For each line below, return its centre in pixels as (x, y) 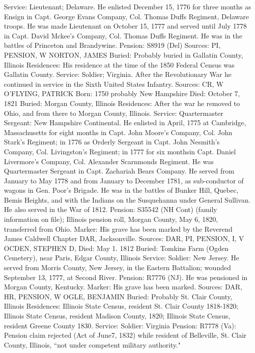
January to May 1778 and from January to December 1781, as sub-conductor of (124, 180)
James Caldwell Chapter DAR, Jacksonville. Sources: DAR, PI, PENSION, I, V (124, 238)
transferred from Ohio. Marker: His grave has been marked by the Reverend (118, 229)
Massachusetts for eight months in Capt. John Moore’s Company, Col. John (118, 132)
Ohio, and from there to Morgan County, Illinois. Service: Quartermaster (114, 113)
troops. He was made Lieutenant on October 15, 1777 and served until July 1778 (126, 26)
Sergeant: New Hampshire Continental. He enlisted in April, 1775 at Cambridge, (125, 123)
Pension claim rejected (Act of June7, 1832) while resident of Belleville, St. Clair (125, 335)
